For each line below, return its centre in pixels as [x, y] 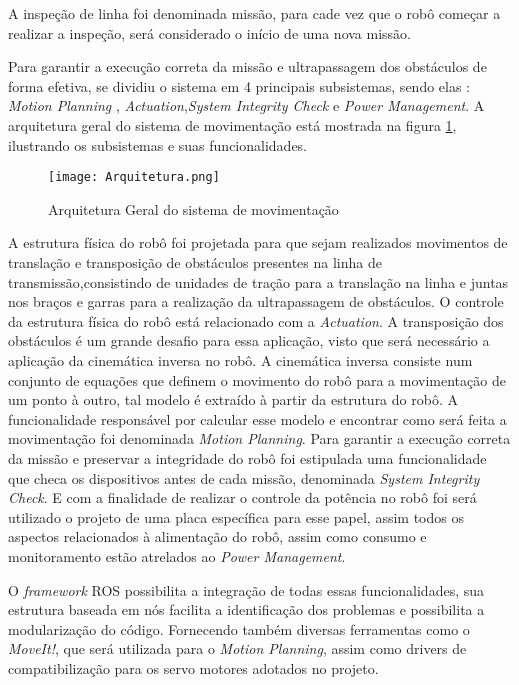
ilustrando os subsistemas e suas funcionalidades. [158, 144]
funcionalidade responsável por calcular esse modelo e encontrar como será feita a [257, 418]
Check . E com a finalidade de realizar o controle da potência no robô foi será [242, 497]
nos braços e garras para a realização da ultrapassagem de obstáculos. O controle [256, 301]
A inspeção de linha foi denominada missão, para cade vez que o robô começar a [254, 13]
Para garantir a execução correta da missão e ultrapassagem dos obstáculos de [247, 66]
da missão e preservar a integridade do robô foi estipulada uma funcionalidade [247, 457]
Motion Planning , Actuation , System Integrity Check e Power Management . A [246, 105]
